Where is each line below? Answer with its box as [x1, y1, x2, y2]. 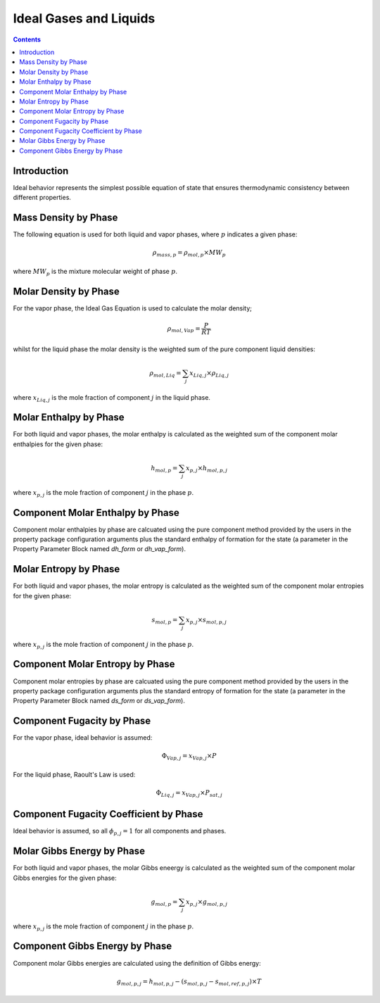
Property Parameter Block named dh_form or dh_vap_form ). [13, 545, 186, 553]
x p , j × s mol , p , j [185, 616, 227, 626]
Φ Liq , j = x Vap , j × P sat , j [156, 789, 223, 798]
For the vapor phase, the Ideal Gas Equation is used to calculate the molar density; [13, 303, 253, 313]
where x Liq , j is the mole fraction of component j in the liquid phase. [13, 393, 211, 403]
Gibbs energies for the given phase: [13, 873, 117, 882]
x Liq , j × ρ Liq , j [189, 369, 229, 379]
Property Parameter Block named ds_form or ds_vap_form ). [13, 697, 186, 705]
